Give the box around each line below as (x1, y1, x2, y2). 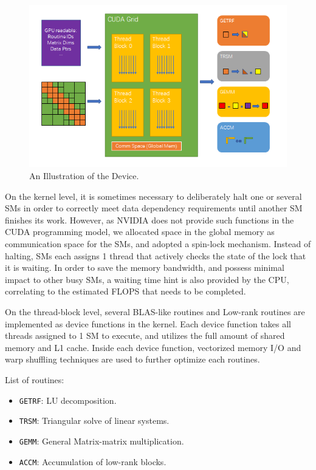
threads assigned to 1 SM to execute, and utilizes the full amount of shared (5, 329, 285, 342)
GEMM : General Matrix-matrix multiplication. (19, 434, 184, 447)
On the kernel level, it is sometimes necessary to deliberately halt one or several (5, 189, 302, 202)
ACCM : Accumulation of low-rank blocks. (19, 455, 167, 468)
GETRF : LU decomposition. (19, 393, 117, 406)
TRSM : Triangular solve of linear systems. (19, 414, 170, 427)
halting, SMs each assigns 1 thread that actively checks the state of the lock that (5, 249, 306, 262)
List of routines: (5, 373, 64, 386)
